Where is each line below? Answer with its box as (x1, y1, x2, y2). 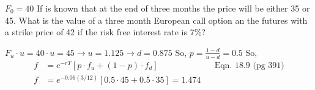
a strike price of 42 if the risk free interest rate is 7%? (5, 26, 206, 38)
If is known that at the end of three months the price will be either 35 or (37, 2, 310, 14)
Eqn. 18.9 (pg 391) (214, 61, 284, 70)
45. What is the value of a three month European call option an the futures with (5, 13, 308, 26)
